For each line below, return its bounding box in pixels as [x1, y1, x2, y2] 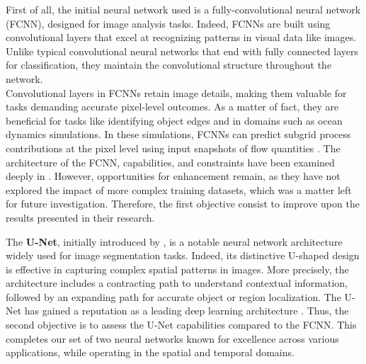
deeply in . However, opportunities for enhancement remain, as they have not [6, 169, 341, 183]
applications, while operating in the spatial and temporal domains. [6, 345, 294, 360]
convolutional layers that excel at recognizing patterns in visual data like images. [6, 30, 357, 45]
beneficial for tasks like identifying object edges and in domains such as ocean [6, 113, 343, 127]
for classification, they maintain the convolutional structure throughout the [6, 57, 332, 72]
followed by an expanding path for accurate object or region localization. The [6, 289, 341, 304]
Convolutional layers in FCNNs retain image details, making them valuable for [6, 85, 347, 100]
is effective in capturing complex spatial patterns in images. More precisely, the [6, 261, 349, 276]
